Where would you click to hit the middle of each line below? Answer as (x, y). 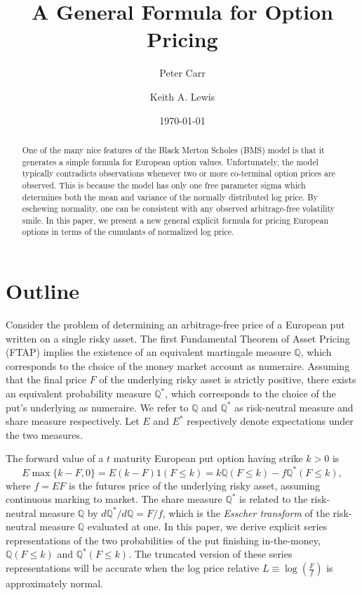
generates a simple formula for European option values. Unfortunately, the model (170, 161)
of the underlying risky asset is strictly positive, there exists (228, 379)
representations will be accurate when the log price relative (133, 568)
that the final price (46, 379)
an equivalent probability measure (79, 394)
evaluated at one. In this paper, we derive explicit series (207, 526)
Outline (43, 291)
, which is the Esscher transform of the (246, 512)
